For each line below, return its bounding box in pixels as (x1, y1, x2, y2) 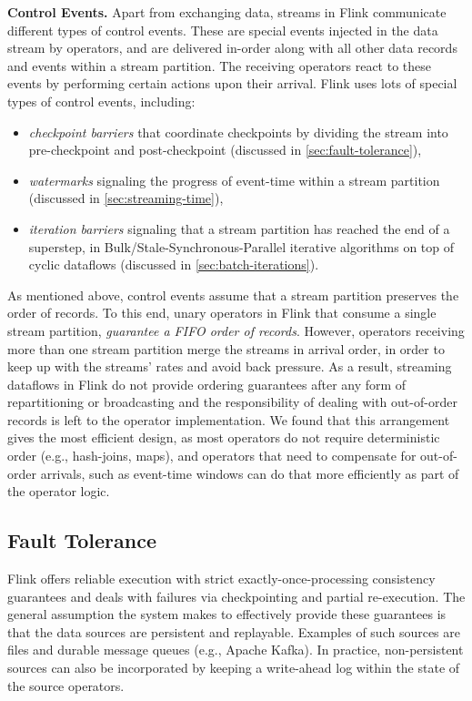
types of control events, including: (7, 91, 196, 110)
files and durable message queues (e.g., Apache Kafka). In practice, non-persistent (7, 640, 464, 659)
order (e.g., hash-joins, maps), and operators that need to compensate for (7, 446, 417, 465)
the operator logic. (7, 482, 110, 501)
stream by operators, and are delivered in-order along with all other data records (7, 38, 457, 57)
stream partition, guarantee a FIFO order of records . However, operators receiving (7, 320, 465, 340)
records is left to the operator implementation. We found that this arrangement (7, 410, 450, 429)
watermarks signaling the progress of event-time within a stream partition (28, 170, 440, 189)
